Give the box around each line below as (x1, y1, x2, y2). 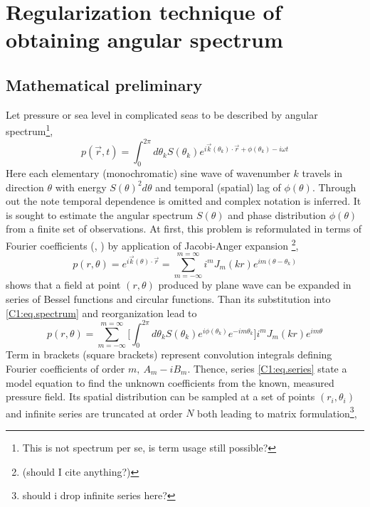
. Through (312, 179, 356, 194)
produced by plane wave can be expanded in (158, 277, 351, 292)
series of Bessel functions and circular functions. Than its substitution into (6, 291, 331, 306)
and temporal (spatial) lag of (155, 179, 281, 194)
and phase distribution (228, 207, 327, 222)
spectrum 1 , (6, 122, 53, 139)
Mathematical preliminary (6, 73, 203, 95)
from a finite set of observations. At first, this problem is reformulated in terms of (6, 221, 362, 236)
